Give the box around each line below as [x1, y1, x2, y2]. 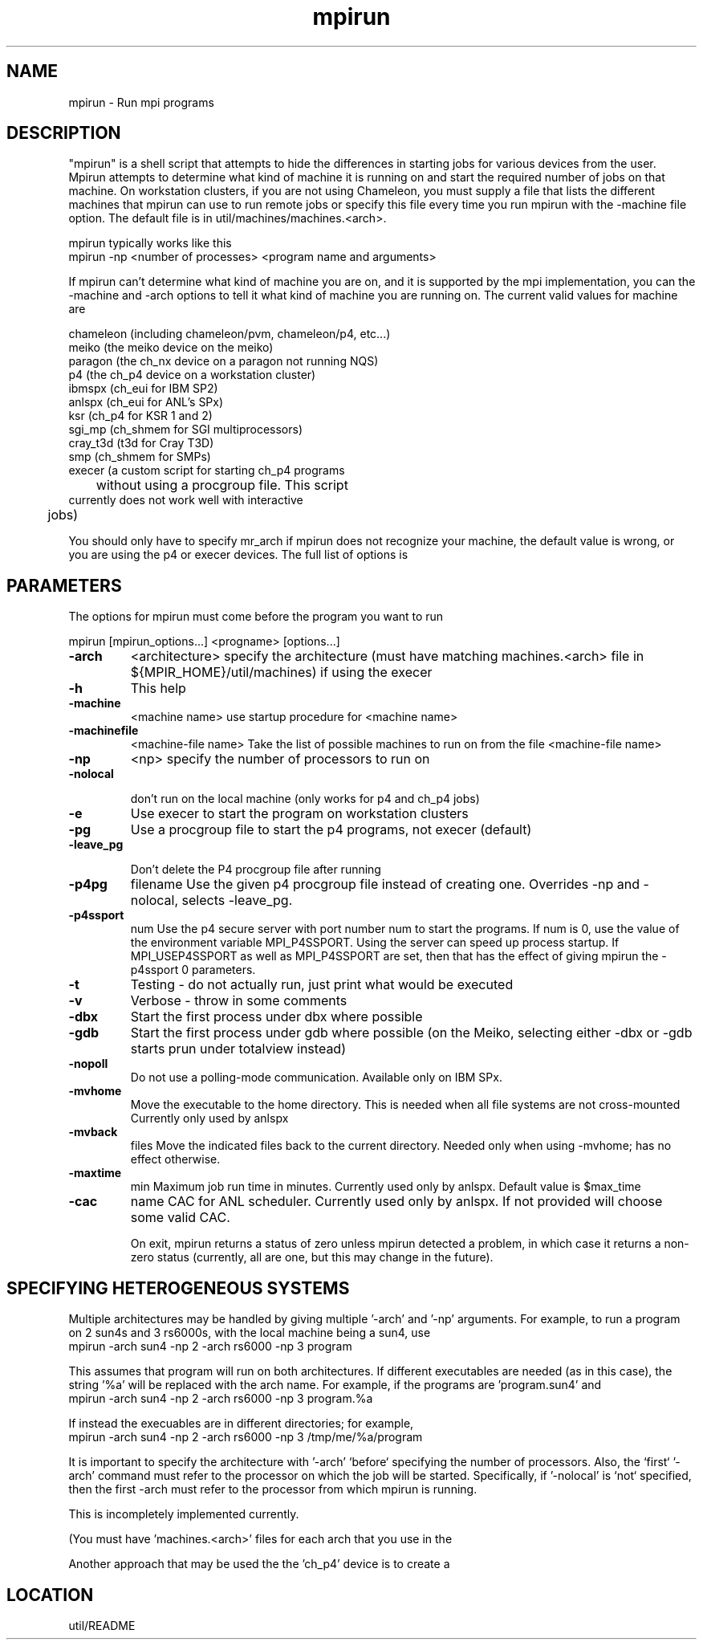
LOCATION [6, 1584, 94, 1605]
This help [130, 680, 186, 697]
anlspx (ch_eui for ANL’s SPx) [68, 395, 224, 409]
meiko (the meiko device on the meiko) [68, 340, 274, 355]
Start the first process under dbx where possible [130, 1008, 423, 1025]
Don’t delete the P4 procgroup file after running [130, 862, 381, 877]
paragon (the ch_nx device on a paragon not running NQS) [68, 354, 379, 369]
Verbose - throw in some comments [130, 992, 347, 1009]
